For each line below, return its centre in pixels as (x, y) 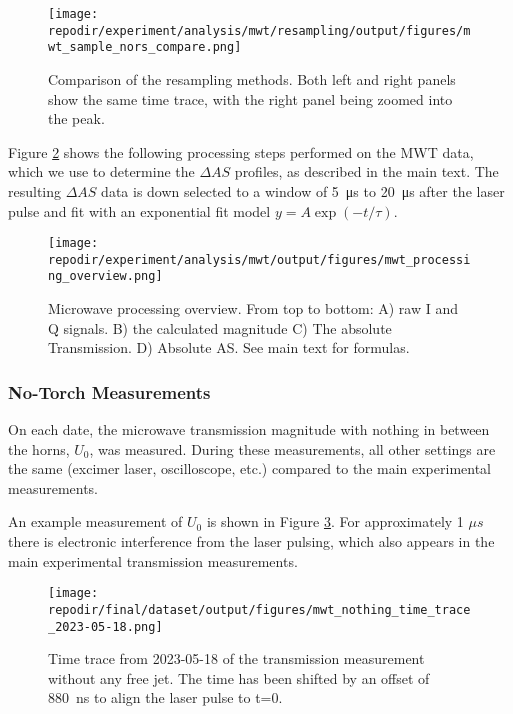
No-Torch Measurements (109, 391)
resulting (35, 190)
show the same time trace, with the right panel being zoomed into (250, 98)
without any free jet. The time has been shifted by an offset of (239, 677)
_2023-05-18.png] (105, 626)
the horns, (39, 448)
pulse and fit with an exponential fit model (139, 210)
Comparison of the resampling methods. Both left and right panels (252, 78)
